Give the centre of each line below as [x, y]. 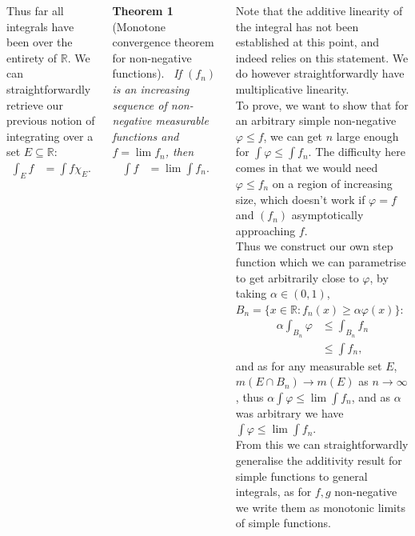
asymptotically [327, 215]
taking [251, 293]
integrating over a [50, 136]
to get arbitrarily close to [297, 277]
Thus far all [35, 10]
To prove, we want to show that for [322, 104]
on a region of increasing [332, 183]
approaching [265, 230]
